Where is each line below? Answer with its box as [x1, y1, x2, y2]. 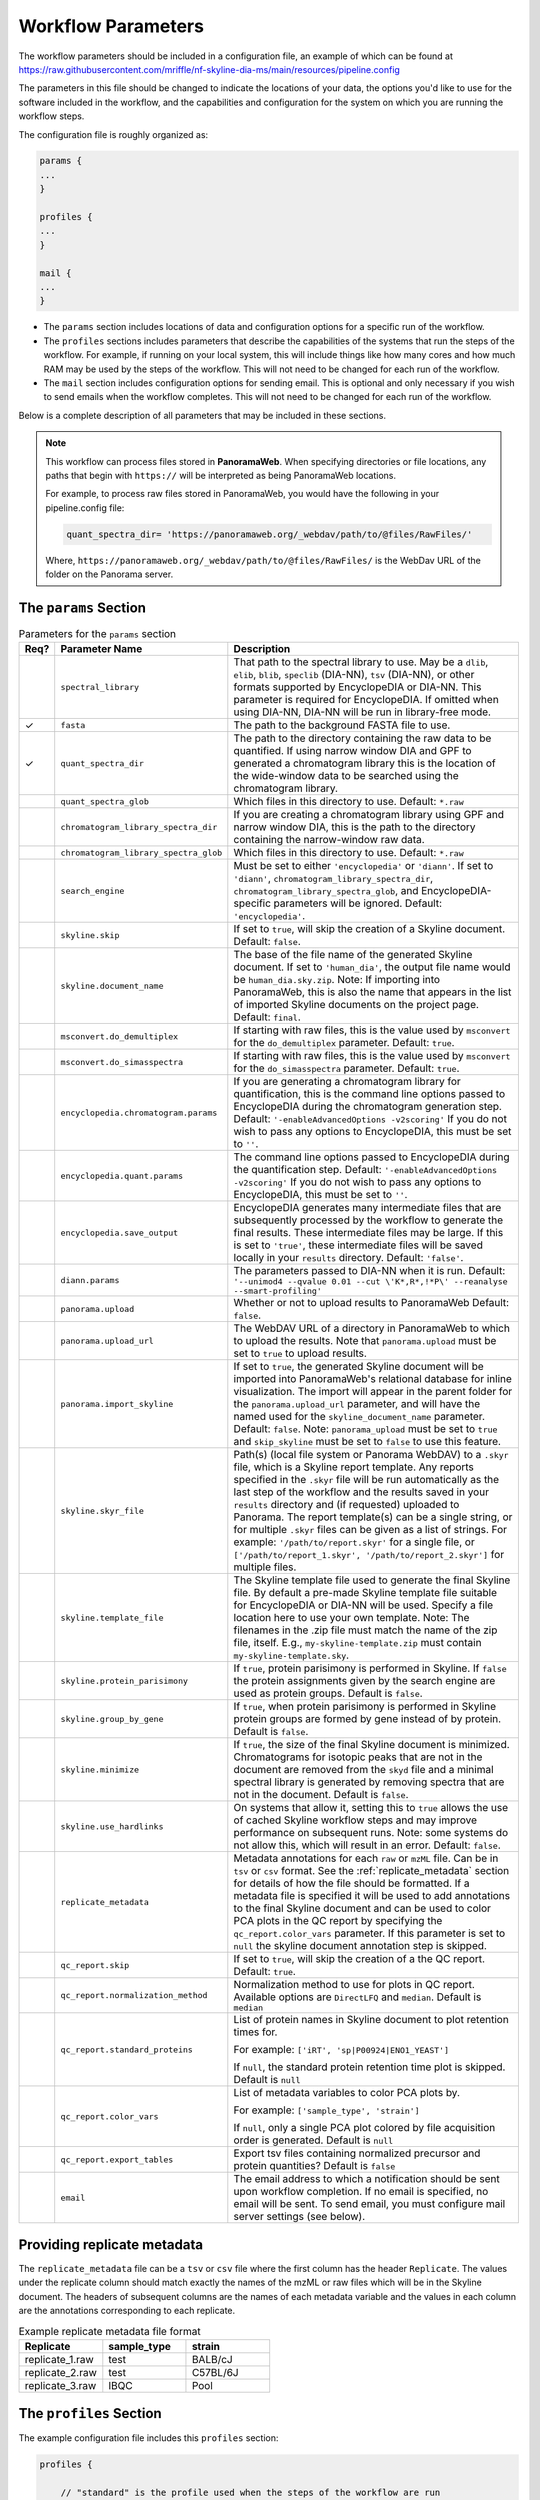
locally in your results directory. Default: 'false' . [233, 1251, 464, 1265]
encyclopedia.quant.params [60, 1170, 184, 1181]
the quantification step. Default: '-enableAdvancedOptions [233, 1163, 498, 1177]
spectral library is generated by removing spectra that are [233, 1775, 505, 1789]
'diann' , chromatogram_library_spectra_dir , [233, 871, 434, 885]
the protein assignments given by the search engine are [233, 1674, 496, 1688]
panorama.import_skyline [60, 1398, 174, 1409]
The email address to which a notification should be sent [233, 2172, 500, 2186]
